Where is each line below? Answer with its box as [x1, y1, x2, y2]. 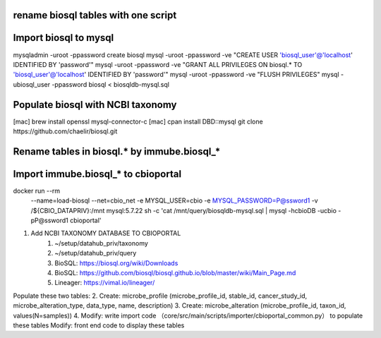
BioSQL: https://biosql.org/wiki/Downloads [54, 258, 179, 267]
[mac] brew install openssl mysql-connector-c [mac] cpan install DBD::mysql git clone [13, 117, 264, 126]
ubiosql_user [13, 80, 51, 88]
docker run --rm [13, 186, 61, 195]
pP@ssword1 [30, 216, 68, 225]
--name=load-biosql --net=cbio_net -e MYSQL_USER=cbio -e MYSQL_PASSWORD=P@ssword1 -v [30, 196, 318, 205]
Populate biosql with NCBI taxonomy [13, 99, 177, 111]
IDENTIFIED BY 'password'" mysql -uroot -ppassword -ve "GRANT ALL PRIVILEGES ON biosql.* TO [13, 60, 303, 68]
